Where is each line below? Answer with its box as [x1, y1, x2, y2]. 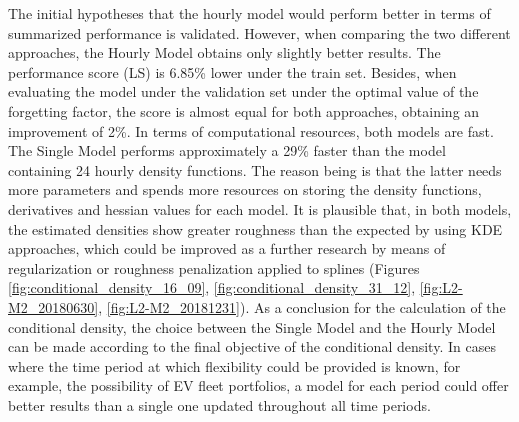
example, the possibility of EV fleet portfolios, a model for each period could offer [8, 375, 509, 396]
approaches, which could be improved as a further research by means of [8, 238, 446, 259]
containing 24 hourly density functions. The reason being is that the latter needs [8, 159, 502, 180]
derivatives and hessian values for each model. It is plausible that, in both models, [8, 198, 512, 219]
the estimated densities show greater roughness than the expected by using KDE [8, 218, 503, 239]
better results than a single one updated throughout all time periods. [8, 394, 431, 415]
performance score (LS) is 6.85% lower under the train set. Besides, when [8, 61, 457, 82]
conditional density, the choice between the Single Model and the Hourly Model [8, 316, 496, 337]
